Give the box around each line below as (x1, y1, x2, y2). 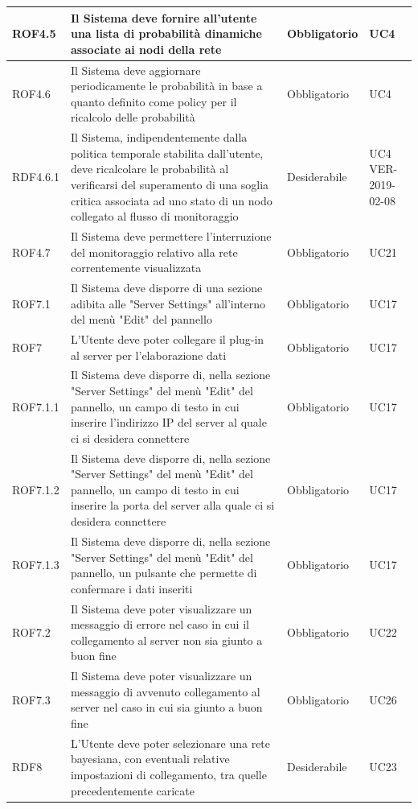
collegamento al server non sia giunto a (70, 631, 263, 648)
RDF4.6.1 (12, 168, 59, 185)
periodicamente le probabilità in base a (70, 77, 263, 94)
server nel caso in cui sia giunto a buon (70, 699, 263, 716)
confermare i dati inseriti (70, 580, 193, 596)
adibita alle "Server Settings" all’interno (70, 295, 266, 312)
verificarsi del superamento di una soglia (70, 175, 269, 192)
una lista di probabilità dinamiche (70, 25, 262, 42)
